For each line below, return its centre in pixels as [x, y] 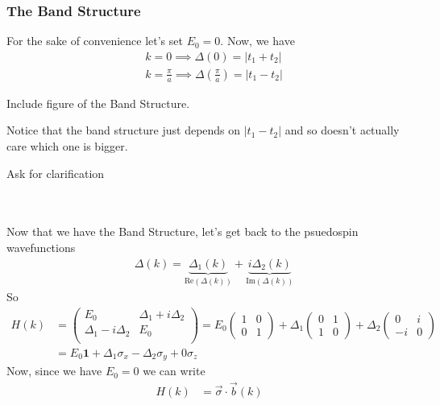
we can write [174, 371]
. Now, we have [257, 41]
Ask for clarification [56, 173]
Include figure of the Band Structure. [98, 103]
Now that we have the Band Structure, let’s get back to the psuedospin [183, 231]
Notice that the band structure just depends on [124, 130]
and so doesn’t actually [342, 130]
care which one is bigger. [67, 146]
